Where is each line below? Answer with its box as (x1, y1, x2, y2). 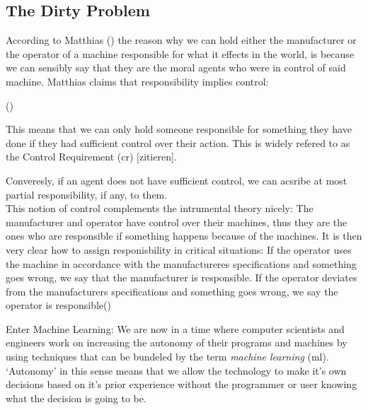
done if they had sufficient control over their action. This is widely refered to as (6, 135, 350, 150)
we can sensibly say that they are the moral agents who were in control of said (6, 60, 346, 75)
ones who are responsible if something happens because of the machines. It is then (6, 228, 362, 243)
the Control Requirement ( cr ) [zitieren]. (6, 149, 177, 164)
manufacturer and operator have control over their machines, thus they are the (6, 214, 347, 229)
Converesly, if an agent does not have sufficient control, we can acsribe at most (6, 172, 347, 187)
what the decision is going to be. (6, 390, 146, 405)
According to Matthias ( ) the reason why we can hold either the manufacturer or (6, 33, 357, 47)
